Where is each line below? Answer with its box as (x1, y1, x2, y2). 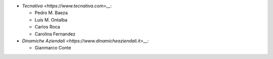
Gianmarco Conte (34, 45, 71, 51)
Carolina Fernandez (34, 30, 76, 37)
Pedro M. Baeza (34, 10, 68, 16)
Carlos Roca (34, 24, 60, 30)
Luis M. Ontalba (34, 16, 68, 22)
